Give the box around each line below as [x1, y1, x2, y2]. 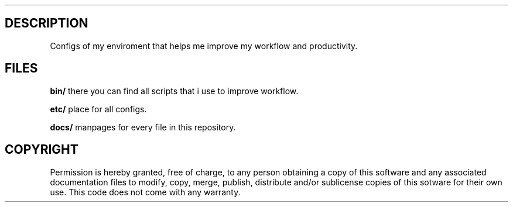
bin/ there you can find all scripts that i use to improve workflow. [50, 85, 299, 96]
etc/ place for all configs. [50, 103, 147, 114]
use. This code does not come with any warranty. [50, 187, 241, 197]
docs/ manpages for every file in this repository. [50, 122, 236, 132]
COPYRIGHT [5, 142, 78, 157]
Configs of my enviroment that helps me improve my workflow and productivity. [50, 40, 358, 51]
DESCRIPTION [5, 16, 88, 31]
